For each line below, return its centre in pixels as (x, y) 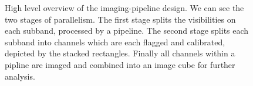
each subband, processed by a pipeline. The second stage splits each (127, 31)
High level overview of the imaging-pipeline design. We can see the (124, 8)
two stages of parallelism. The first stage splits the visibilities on (120, 19)
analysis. (20, 76)
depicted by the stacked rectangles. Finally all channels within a (120, 53)
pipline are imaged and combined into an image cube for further (120, 64)
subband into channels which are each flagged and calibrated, (115, 42)
